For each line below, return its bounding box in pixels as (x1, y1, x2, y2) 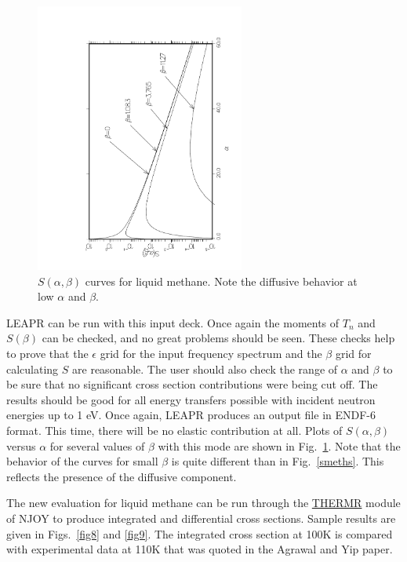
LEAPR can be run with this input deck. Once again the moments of (6, 314, 340, 330)
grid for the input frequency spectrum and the (100, 345, 322, 361)
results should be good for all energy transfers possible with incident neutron (6, 391, 376, 407)
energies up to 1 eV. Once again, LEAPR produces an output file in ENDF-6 (6, 407, 376, 423)
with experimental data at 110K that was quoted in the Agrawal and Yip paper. (6, 541, 393, 557)
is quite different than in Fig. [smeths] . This (171, 453, 384, 469)
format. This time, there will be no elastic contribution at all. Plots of (6, 421, 343, 438)
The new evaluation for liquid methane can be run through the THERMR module (6, 494, 401, 511)
